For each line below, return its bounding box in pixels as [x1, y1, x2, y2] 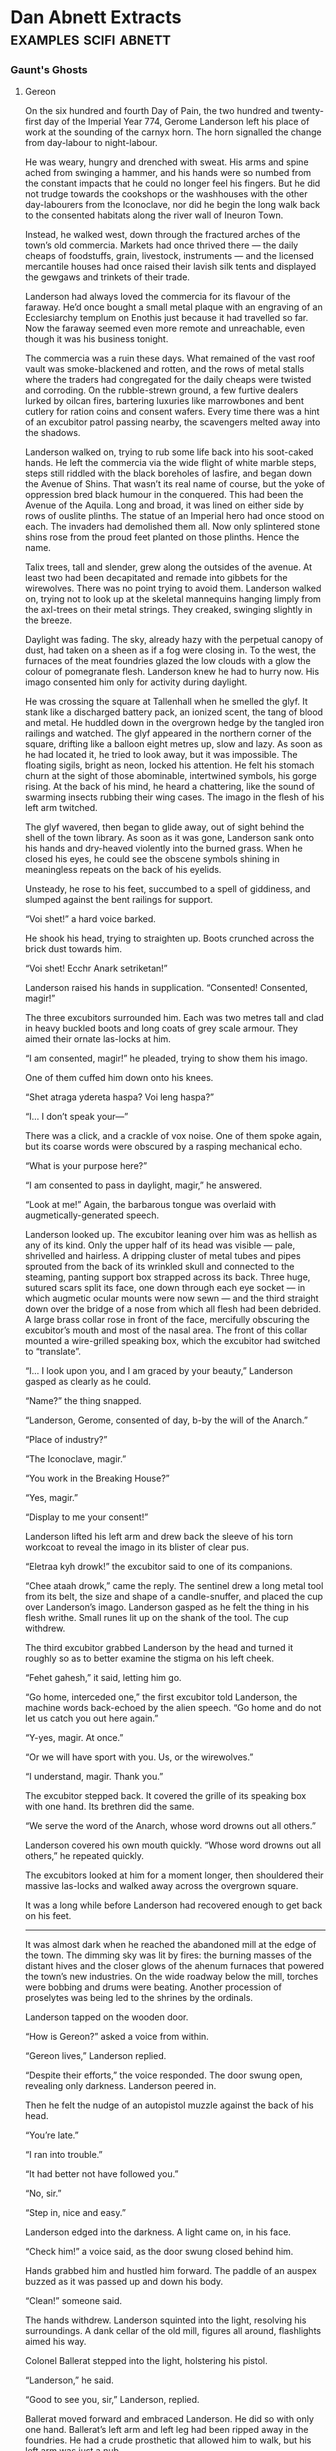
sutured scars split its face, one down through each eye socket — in [24, 1282, 306, 1294]
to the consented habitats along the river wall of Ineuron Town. [24, 209, 284, 221]
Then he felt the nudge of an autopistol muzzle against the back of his [24, 2099, 314, 2111]
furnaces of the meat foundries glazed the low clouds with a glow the [24, 655, 312, 667]
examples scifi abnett [10, 27, 172, 50]
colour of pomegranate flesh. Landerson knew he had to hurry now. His [24, 666, 320, 678]
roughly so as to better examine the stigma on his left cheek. [24, 1652, 275, 1665]
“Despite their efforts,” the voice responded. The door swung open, [24, 2069, 303, 2081]
